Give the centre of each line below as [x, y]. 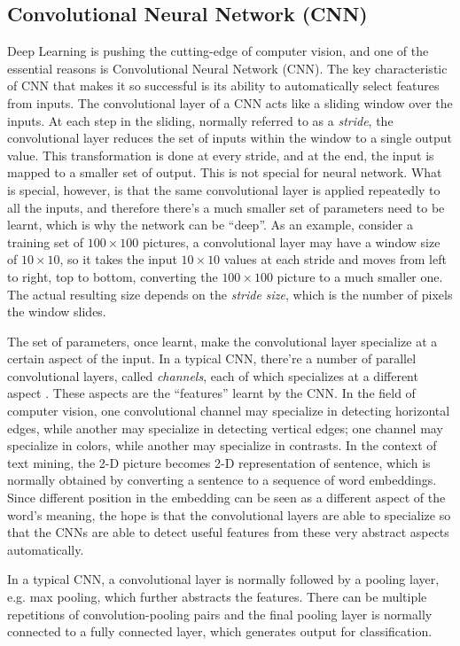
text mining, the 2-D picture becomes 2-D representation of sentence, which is [219, 462]
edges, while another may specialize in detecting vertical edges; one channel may [225, 428]
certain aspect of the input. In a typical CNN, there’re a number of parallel [212, 358]
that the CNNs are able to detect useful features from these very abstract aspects [228, 532]
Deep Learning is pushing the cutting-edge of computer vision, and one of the [218, 51]
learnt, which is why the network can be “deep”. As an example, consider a [211, 225]
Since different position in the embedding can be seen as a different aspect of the [226, 498]
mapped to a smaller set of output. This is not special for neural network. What [225, 172]
